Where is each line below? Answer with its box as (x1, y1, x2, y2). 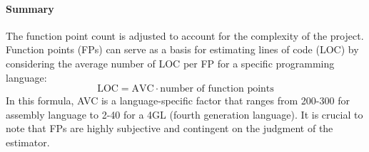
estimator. (6, 134, 50, 149)
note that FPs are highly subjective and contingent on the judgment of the (6, 121, 333, 136)
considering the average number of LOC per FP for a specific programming (6, 55, 335, 70)
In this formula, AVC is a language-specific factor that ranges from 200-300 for (6, 93, 350, 108)
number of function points (160, 84, 274, 94)
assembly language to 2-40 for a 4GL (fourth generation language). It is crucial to (6, 107, 363, 121)
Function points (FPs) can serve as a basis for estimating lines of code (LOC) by (6, 42, 359, 57)
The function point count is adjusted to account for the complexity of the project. (6, 28, 364, 43)
